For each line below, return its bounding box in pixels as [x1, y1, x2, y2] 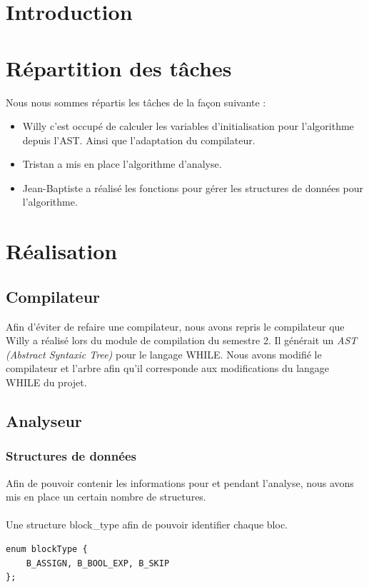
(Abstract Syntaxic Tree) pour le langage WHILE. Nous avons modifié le [6, 346, 322, 361]
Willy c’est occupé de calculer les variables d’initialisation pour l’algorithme [22, 119, 354, 134]
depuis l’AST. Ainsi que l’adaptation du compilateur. [22, 132, 256, 147]
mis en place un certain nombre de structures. [6, 489, 206, 504]
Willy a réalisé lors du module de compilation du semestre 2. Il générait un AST [6, 333, 358, 348]
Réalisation [6, 236, 118, 266]
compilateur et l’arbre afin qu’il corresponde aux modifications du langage [6, 361, 330, 376]
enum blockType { [6, 543, 88, 554]
